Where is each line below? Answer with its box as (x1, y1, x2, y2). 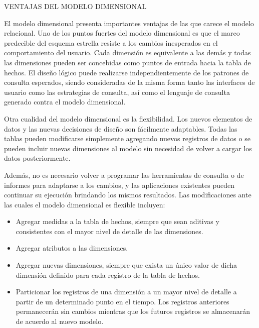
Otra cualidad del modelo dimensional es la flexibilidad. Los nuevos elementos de (4, 113, 252, 124)
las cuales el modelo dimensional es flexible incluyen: (4, 199, 165, 209)
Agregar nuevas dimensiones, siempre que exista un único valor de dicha (16, 260, 237, 270)
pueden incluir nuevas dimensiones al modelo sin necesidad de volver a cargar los (4, 143, 252, 153)
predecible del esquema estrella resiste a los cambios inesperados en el (4, 37, 218, 48)
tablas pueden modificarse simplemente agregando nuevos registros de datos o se (4, 133, 250, 144)
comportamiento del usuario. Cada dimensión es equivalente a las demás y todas (4, 47, 251, 58)
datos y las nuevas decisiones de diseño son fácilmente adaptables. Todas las (4, 123, 237, 134)
